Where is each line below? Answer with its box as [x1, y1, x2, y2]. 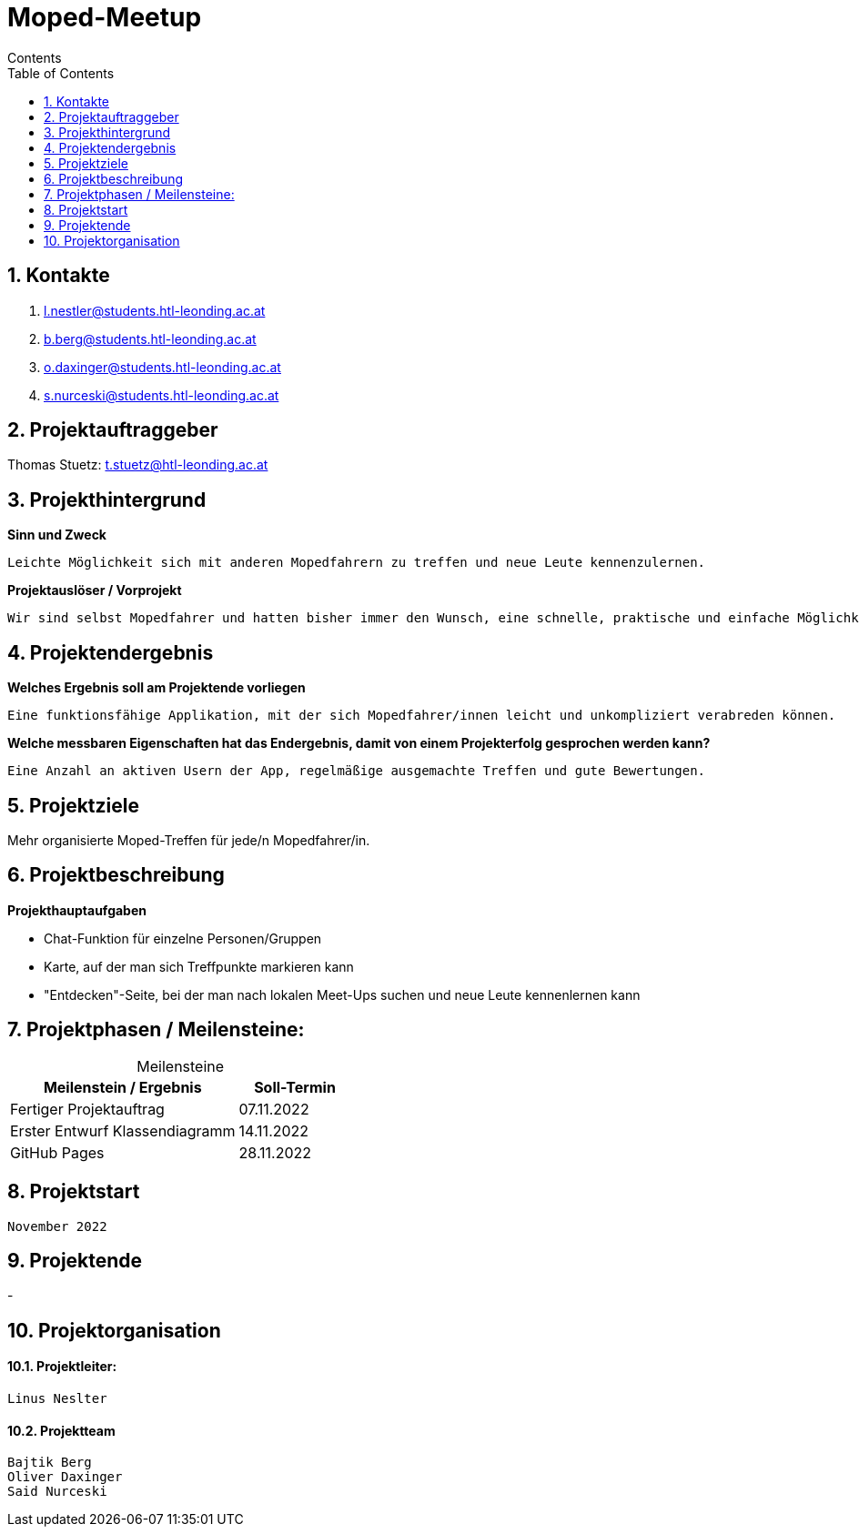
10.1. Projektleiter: [7, 1358, 117, 1375]
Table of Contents [7, 65, 115, 81]
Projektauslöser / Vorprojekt [7, 582, 182, 599]
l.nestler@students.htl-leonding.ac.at [44, 302, 266, 318]
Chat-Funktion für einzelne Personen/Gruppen [44, 930, 322, 946]
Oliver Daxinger [7, 1469, 123, 1485]
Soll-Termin [254, 1077, 336, 1096]
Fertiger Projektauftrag [10, 1099, 165, 1118]
